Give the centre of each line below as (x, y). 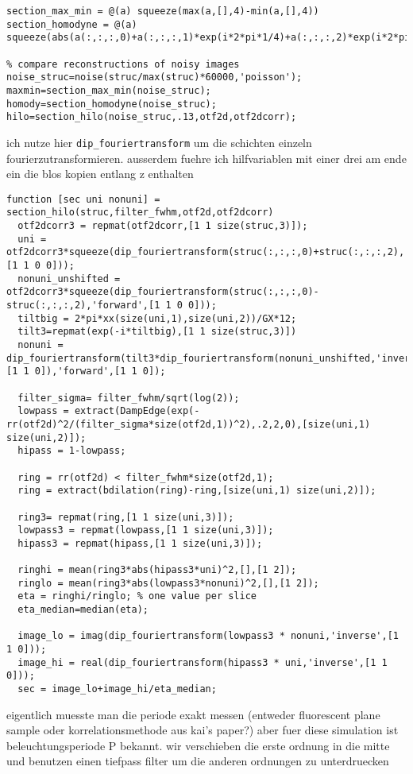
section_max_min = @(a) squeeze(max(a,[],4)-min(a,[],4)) (163, 11)
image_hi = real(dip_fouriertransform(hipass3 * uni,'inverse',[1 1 (203, 662)
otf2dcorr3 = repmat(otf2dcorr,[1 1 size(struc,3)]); (163, 226)
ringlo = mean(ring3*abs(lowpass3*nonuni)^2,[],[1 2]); (168, 583)
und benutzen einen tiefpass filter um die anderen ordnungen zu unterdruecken (198, 761)
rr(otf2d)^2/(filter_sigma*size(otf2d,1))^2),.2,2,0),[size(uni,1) (189, 424)
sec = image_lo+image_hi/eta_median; (117, 689)
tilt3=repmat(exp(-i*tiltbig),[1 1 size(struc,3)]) (157, 332)
